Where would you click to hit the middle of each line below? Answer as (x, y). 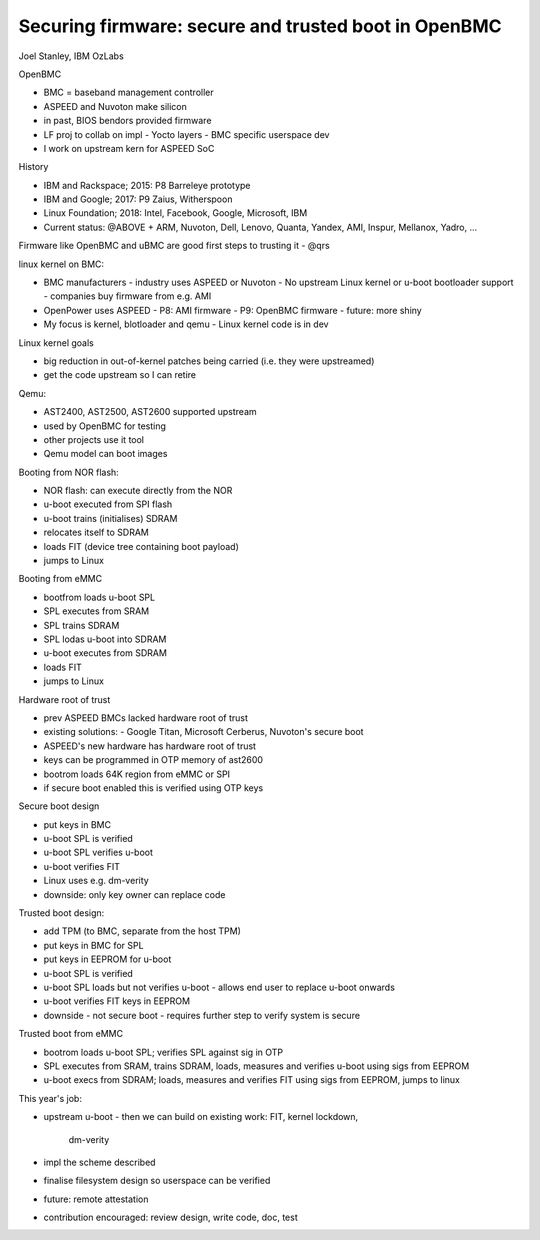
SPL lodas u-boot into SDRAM (105, 639)
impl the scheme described (99, 1162)
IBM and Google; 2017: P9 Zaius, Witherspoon (138, 199)
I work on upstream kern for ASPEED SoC (129, 148)
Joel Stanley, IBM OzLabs (71, 56)
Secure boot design (59, 806)
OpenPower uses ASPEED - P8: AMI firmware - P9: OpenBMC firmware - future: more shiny (232, 310)
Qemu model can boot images (105, 454)
